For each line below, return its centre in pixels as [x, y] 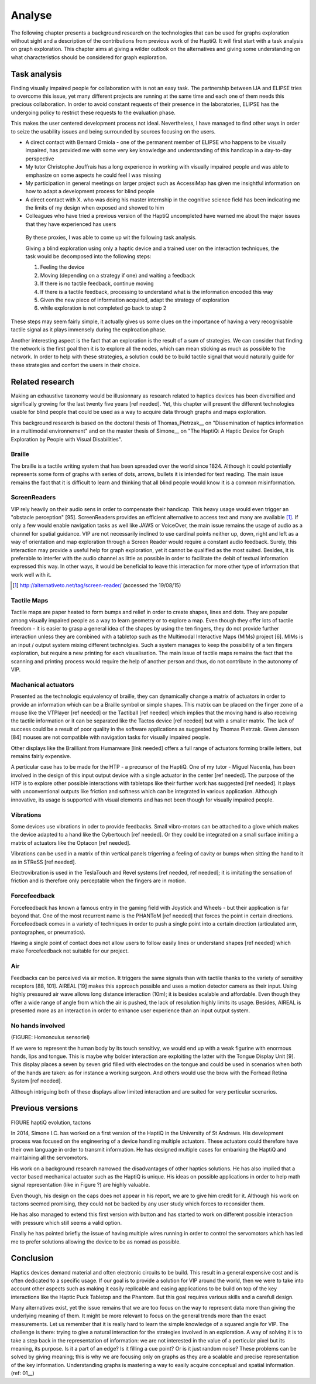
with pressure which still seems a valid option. [66, 1222]
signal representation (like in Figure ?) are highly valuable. [80, 1185]
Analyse [31, 15]
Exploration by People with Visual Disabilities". [66, 439]
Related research [42, 381]
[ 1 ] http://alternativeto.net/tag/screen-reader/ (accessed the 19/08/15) [97, 585]
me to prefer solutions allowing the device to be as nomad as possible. [96, 1242]
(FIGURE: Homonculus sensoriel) [50, 1037]
